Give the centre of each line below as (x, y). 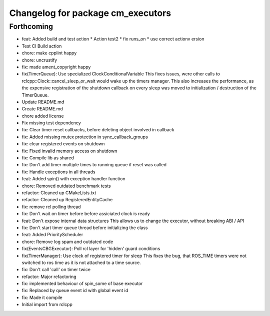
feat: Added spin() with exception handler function (73, 179)
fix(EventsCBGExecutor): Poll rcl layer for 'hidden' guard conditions (91, 249)
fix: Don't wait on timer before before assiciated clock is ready (86, 214)
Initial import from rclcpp (47, 305)
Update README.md (43, 102)
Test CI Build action (42, 46)
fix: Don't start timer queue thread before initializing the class (85, 228)
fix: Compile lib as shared (48, 158)
